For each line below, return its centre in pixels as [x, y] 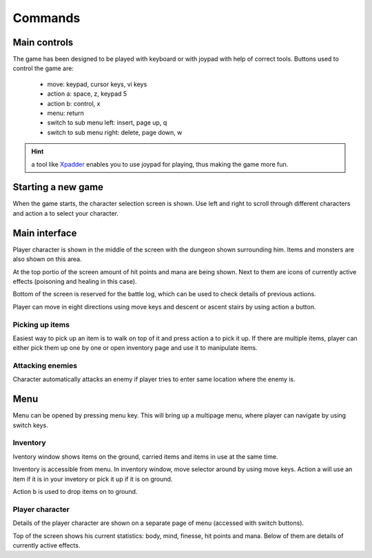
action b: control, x [74, 103]
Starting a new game [58, 187]
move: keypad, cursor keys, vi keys [97, 84]
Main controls [43, 42]
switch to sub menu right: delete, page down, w [115, 132]
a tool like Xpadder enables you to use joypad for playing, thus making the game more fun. [160, 164]
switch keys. [30, 425]
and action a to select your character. [66, 213]
